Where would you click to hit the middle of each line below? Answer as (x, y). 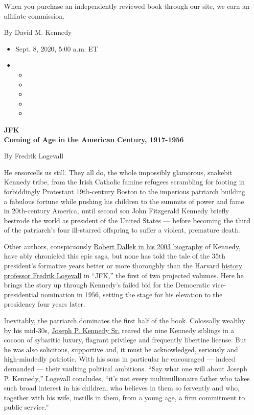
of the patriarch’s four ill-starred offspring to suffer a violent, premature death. (122, 230)
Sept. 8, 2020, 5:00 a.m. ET (57, 48)
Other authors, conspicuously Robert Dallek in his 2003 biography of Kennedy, (122, 246)
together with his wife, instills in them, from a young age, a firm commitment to (125, 397)
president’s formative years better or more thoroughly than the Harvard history (123, 266)
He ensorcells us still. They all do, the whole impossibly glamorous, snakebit (118, 172)
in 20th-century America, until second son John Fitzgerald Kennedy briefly (117, 211)
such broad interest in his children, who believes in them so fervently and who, (122, 388)
